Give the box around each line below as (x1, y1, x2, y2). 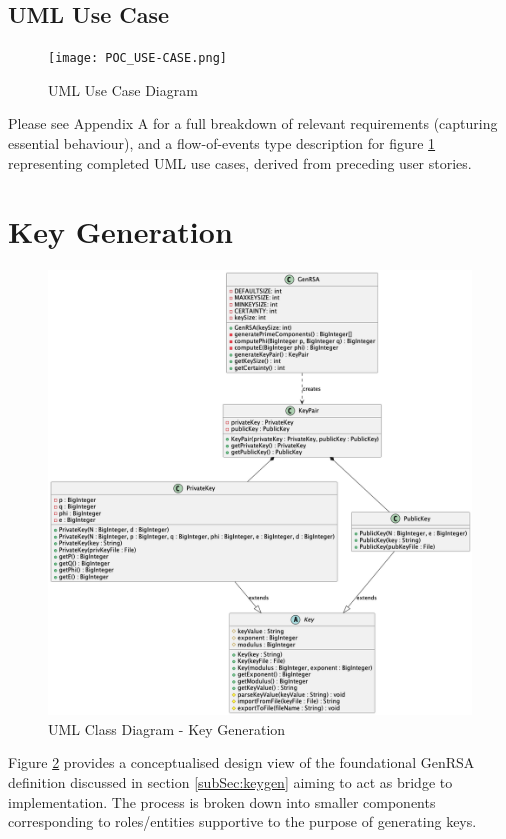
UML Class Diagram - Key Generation (48, 718, 286, 739)
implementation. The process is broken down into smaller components (8, 791, 436, 812)
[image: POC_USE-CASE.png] (48, 51, 227, 66)
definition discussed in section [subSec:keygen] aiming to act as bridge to (8, 771, 453, 792)
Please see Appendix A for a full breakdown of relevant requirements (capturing (8, 113, 498, 134)
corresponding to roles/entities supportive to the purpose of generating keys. (8, 811, 477, 832)
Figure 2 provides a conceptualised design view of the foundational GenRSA (8, 752, 475, 773)
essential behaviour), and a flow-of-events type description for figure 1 (8, 133, 436, 154)
